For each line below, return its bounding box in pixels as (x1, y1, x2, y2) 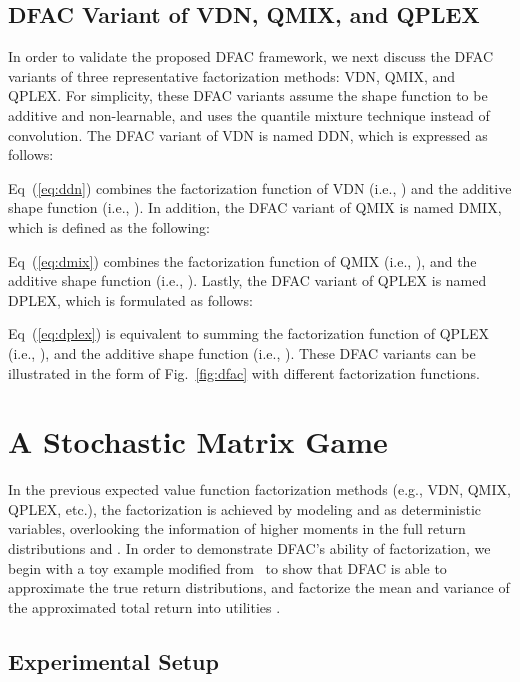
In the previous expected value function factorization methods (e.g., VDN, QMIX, (8, 479, 511, 500)
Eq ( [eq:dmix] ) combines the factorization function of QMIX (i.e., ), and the (8, 250, 477, 271)
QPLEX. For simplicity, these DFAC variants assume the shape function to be (8, 85, 488, 106)
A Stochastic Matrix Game (8, 421, 388, 462)
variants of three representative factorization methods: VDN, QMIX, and (8, 65, 456, 86)
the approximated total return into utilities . (8, 596, 281, 617)
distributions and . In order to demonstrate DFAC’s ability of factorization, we (8, 538, 491, 559)
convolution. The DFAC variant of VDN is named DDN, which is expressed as (8, 124, 488, 145)
